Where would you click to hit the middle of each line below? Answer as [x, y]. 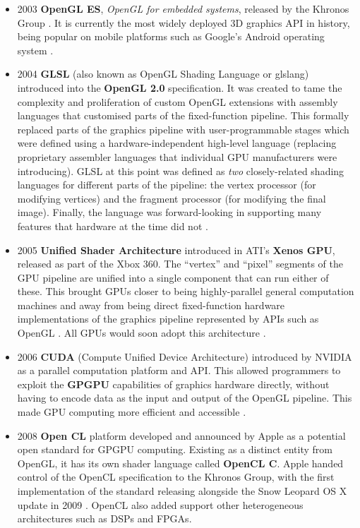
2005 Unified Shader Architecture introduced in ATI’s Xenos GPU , [176, 250]
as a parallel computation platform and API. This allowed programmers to [179, 370]
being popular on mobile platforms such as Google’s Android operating [171, 36]
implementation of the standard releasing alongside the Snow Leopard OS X [182, 491]
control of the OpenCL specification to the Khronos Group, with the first [176, 477]
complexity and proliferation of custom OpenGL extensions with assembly [178, 101]
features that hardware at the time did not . [113, 226]
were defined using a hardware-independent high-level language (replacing [177, 143]
